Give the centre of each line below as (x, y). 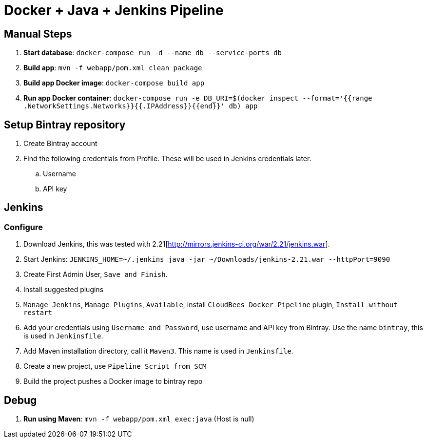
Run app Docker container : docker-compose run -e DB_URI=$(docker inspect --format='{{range (198, 98)
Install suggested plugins (64, 290)
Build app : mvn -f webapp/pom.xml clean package (113, 68)
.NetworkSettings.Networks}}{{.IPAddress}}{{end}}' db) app (141, 106)
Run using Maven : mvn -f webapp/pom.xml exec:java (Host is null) (139, 419)
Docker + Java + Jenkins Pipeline (114, 10)
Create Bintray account (60, 144)
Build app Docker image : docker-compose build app (114, 83)
